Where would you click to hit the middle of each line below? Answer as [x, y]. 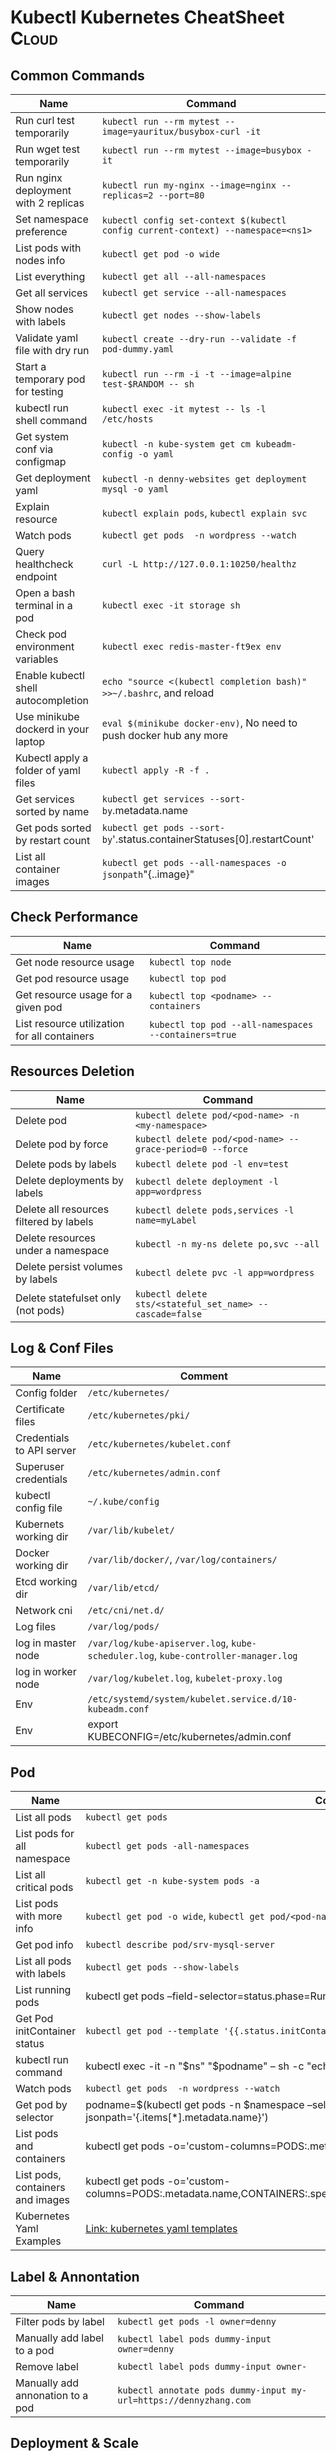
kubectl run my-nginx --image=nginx [189, 185]
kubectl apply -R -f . [155, 770]
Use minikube [47, 716]
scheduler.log [121, 1656]
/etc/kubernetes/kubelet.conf [159, 1444]
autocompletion [52, 700]
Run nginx [39, 178]
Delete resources [56, 1238]
